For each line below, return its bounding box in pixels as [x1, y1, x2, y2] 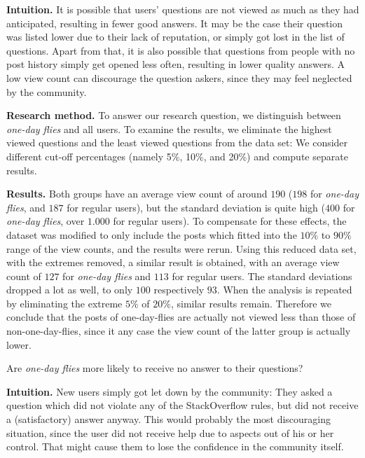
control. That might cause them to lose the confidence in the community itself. [6, 439, 344, 454]
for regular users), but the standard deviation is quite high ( [67, 200, 325, 214]
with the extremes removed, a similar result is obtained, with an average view [6, 255, 340, 270]
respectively [153, 282, 205, 297]
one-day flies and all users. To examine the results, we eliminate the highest [6, 121, 332, 136]
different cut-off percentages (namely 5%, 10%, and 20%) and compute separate [6, 148, 348, 163]
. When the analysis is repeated [216, 282, 352, 297]
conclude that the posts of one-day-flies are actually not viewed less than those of [6, 310, 356, 324]
